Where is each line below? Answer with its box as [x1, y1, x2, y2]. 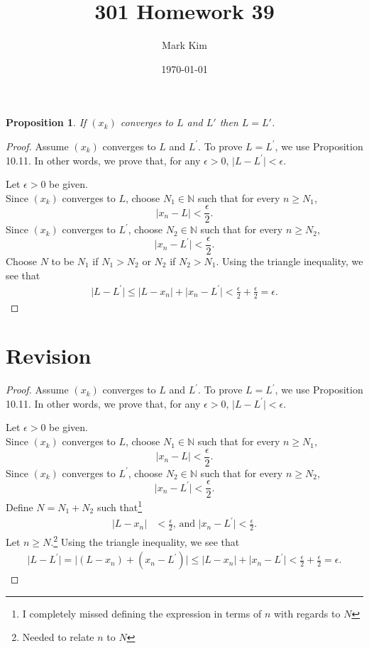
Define [6, 500, 33, 515]
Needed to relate [22, 630, 94, 644]
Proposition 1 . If [6, 115, 87, 130]
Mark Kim [162, 38, 207, 52]
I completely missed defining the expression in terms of [22, 605, 262, 620]
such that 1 [97, 498, 143, 515]
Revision [6, 341, 92, 370]
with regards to [273, 605, 341, 620]
